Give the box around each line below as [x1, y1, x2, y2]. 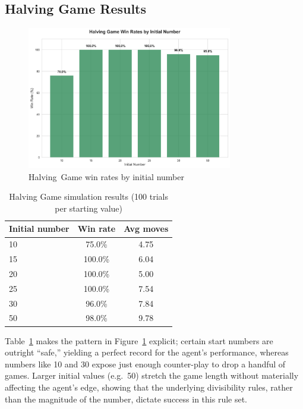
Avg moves [124, 222, 169, 235]
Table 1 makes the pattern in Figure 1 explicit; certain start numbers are [5, 334, 273, 347]
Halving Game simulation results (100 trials [9, 190, 168, 203]
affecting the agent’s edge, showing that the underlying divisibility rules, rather [5, 380, 293, 393]
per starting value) [55, 202, 123, 214]
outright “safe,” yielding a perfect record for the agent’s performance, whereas [5, 346, 289, 358]
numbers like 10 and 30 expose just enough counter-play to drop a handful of [5, 357, 286, 370]
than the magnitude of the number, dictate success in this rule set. [5, 392, 248, 405]
